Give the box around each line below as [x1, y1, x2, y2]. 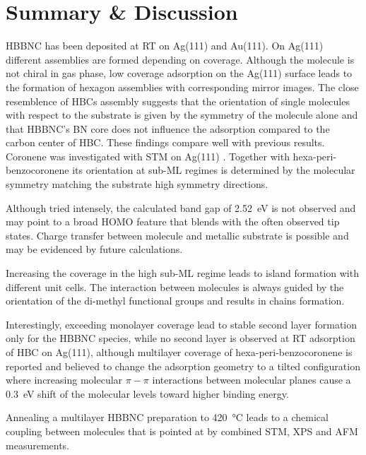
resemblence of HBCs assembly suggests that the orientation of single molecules [6, 93, 350, 108]
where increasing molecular [6, 372, 123, 387]
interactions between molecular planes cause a [152, 372, 351, 387]
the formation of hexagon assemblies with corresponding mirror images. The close [6, 79, 359, 94]
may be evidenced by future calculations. [6, 242, 183, 256]
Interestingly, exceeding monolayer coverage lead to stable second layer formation [6, 317, 357, 331]
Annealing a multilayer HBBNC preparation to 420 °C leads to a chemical [6, 410, 329, 425]
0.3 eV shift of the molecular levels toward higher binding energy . [6, 386, 289, 401]
